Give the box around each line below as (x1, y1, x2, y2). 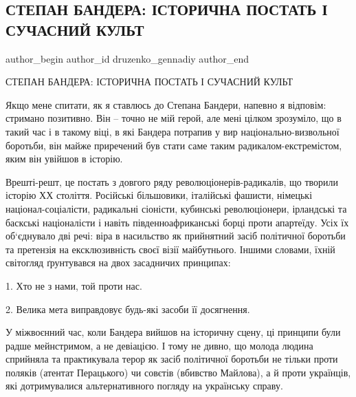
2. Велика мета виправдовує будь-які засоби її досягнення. (5, 301, 250, 316)
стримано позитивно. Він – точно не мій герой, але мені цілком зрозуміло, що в (5, 111, 342, 125)
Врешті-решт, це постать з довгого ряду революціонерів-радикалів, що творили (5, 174, 339, 189)
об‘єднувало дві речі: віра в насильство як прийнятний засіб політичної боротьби (5, 228, 346, 243)
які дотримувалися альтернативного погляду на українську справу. (5, 378, 283, 393)
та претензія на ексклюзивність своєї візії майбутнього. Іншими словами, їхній (5, 242, 335, 256)
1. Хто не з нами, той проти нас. (5, 278, 142, 292)
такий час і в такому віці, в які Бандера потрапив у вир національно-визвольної (5, 124, 340, 138)
